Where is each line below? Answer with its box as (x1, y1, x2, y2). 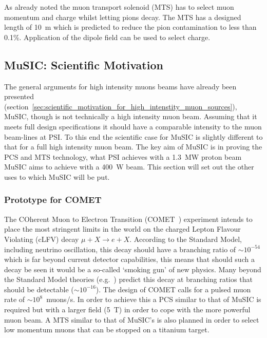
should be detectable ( (4, 284, 74, 294)
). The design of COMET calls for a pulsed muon (96, 284, 251, 294)
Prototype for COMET (4, 193, 102, 206)
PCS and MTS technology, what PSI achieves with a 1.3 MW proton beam (4, 151, 242, 162)
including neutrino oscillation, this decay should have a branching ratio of (4, 243, 236, 254)
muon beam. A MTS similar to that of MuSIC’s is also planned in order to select (4, 314, 259, 325)
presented (4, 91, 34, 102)
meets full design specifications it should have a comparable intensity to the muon (4, 121, 262, 132)
